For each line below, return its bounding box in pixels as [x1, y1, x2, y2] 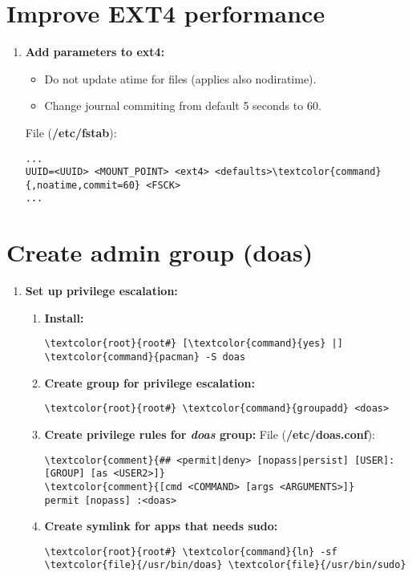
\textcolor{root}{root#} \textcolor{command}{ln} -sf [44, 546, 337, 558]
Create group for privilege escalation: [44, 374, 255, 391]
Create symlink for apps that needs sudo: [44, 517, 278, 534]
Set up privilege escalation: [25, 282, 178, 299]
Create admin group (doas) [6, 236, 313, 269]
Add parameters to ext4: [25, 43, 165, 60]
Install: [44, 309, 84, 326]
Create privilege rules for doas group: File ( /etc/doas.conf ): [44, 426, 375, 442]
